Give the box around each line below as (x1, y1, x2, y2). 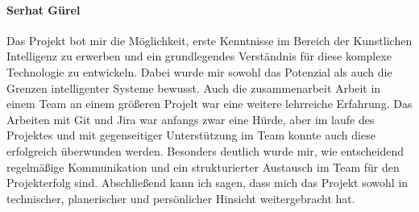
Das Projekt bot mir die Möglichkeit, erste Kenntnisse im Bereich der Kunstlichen (6, 31, 413, 48)
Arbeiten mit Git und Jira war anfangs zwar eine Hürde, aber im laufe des (6, 110, 375, 127)
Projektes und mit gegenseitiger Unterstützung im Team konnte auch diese (6, 127, 375, 143)
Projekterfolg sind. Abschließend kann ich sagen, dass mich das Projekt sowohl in (6, 174, 409, 191)
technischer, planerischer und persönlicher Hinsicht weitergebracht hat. (6, 189, 355, 206)
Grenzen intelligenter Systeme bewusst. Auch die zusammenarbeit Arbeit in (6, 79, 381, 96)
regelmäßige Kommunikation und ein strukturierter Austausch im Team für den (6, 158, 400, 175)
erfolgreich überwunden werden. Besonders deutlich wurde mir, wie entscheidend (6, 142, 404, 159)
